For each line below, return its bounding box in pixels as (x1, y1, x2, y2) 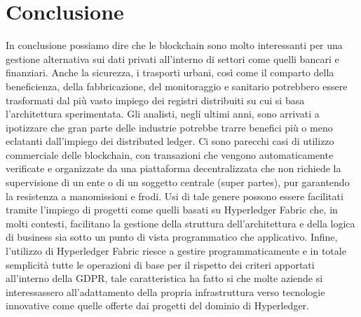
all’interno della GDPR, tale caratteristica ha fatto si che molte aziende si (6, 271, 323, 286)
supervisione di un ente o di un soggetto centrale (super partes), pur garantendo (6, 175, 350, 190)
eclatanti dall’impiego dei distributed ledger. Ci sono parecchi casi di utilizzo (6, 134, 334, 148)
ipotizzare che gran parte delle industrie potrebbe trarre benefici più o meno (6, 120, 333, 134)
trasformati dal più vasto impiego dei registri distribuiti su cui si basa (6, 92, 305, 107)
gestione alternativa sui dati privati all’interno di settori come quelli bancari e (6, 51, 339, 66)
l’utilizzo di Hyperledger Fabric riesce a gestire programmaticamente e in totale (6, 244, 346, 258)
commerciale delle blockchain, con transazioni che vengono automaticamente (6, 147, 334, 162)
